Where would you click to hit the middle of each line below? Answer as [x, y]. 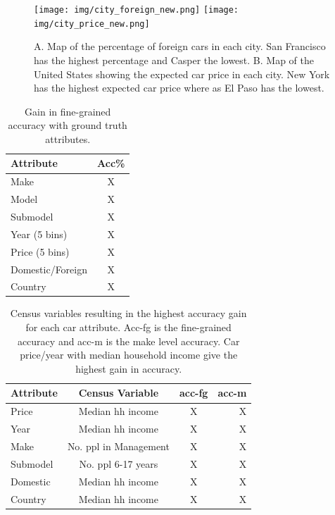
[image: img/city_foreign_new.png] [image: [137, 10]
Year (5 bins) [39, 234]
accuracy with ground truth [68, 125]
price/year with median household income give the [129, 355]
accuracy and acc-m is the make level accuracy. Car [128, 341]
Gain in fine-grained [68, 111]
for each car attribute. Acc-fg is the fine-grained [128, 327]
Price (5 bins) [40, 251]
